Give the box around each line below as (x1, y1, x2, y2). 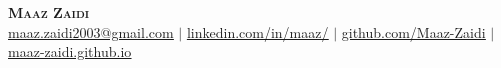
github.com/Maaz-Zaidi (341, 21, 486, 42)
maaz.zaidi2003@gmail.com (8, 21, 174, 42)
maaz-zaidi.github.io (8, 41, 132, 62)
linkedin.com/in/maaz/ (186, 21, 329, 42)
